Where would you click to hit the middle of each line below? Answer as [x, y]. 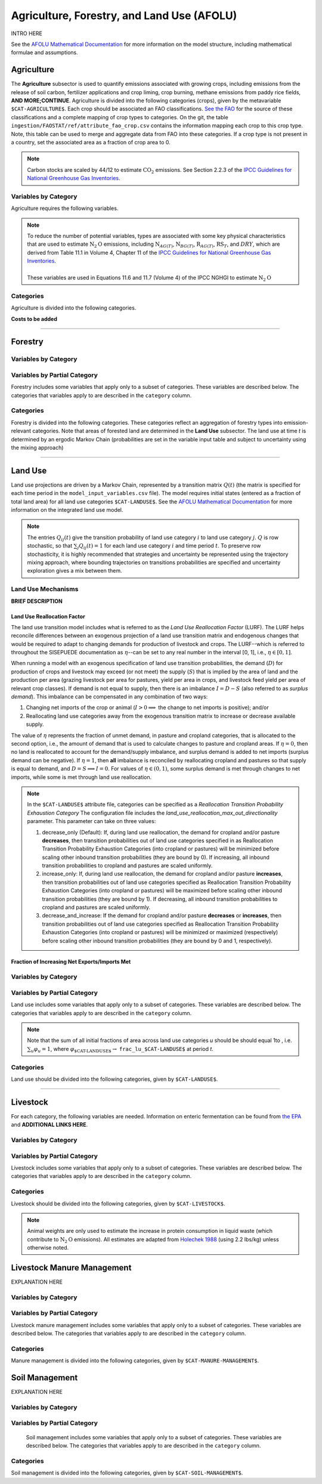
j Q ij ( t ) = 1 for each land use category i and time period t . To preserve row [169, 547]
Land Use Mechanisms [45, 589]
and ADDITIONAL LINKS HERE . [49, 1125]
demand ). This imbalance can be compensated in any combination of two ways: [109, 697]
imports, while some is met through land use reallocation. [81, 777]
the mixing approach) [37, 447]
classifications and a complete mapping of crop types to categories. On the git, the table [120, 117]
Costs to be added [34, 319]
